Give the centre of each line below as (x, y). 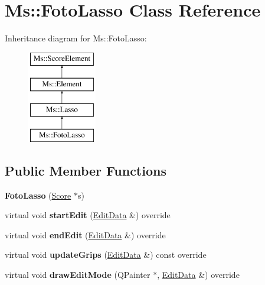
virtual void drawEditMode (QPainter (78, 275)
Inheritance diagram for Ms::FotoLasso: (76, 38)
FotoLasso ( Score (38, 195)
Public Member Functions (86, 170)
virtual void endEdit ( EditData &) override (85, 234)
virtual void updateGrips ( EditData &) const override (106, 255)
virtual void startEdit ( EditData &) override (88, 215)
